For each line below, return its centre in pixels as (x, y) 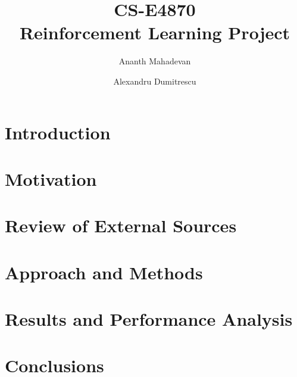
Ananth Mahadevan (155, 61)
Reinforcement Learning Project (155, 32)
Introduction (58, 132)
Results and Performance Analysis (149, 319)
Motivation (51, 178)
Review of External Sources (121, 225)
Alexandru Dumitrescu (155, 81)
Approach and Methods (104, 272)
